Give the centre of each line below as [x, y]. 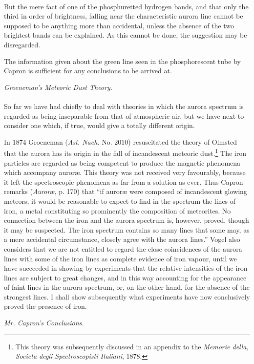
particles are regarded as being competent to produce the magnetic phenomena [122, 162]
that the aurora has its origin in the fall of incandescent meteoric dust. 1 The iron [125, 152]
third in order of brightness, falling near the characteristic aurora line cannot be [124, 16]
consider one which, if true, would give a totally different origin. [99, 125]
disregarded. [22, 44]
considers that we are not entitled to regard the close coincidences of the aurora [123, 248]
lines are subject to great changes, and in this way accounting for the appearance [125, 277]
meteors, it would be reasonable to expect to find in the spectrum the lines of [120, 201]
